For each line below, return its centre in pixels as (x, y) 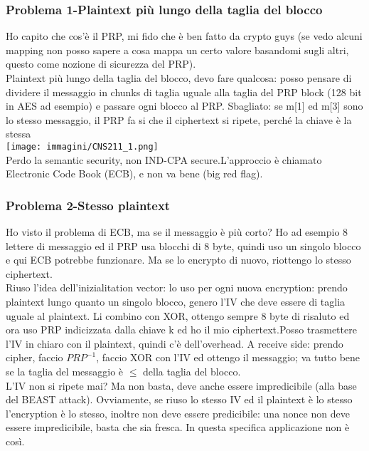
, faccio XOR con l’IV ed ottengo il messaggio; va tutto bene (228, 357)
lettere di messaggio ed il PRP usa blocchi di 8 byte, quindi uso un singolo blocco (183, 245)
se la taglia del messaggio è (65, 371)
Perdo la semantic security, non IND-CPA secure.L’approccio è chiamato (164, 159)
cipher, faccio (34, 357)
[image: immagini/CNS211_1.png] (82, 146)
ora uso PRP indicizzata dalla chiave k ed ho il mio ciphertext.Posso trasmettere (181, 330)
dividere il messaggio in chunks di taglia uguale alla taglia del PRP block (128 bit (184, 92)
